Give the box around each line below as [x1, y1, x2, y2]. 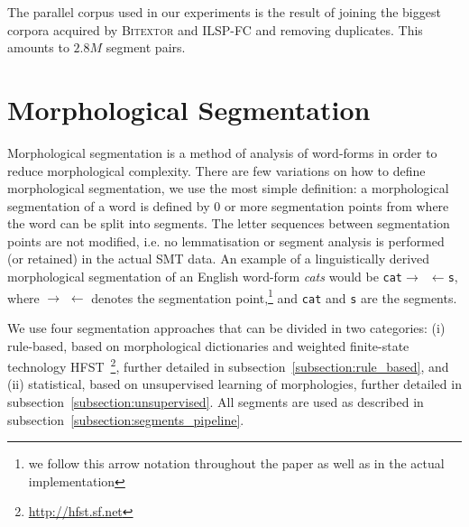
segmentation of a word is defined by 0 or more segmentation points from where [7, 196, 449, 215]
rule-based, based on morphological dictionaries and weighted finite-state [7, 336, 409, 355]
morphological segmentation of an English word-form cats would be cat [7, 267, 403, 286]
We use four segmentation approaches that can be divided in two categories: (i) [7, 319, 446, 337]
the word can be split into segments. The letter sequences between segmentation [7, 214, 450, 233]
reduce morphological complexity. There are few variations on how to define [7, 161, 426, 180]
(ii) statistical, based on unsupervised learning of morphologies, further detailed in [7, 374, 462, 393]
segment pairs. [106, 38, 186, 57]
